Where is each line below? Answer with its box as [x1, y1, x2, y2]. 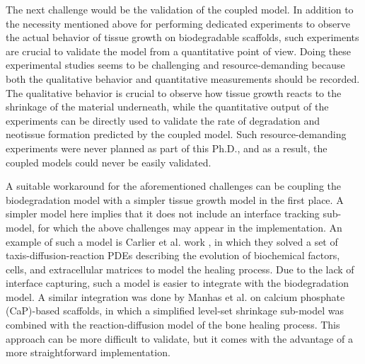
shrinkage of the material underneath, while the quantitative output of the [6, 99, 329, 114]
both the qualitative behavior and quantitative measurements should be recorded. [6, 71, 360, 86]
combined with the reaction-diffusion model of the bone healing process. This [6, 317, 340, 332]
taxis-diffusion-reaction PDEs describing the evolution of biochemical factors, [6, 248, 340, 263]
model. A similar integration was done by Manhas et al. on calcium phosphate [6, 289, 345, 304]
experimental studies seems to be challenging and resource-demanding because [6, 57, 345, 72]
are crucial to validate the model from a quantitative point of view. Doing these [6, 43, 352, 58]
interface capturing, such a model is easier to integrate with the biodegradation [6, 275, 349, 290]
